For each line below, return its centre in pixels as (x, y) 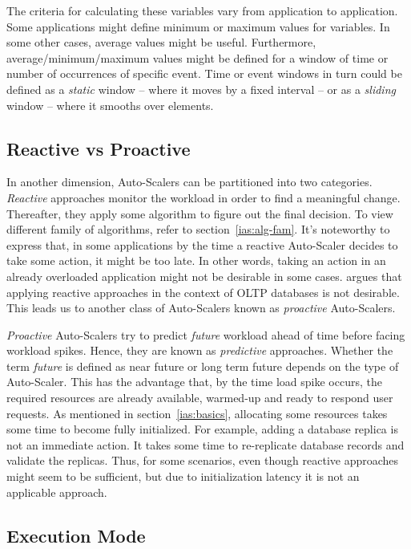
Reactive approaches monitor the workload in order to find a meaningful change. (203, 197)
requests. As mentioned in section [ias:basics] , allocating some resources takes (197, 413)
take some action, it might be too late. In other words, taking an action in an (196, 260)
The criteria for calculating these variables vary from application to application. (202, 10)
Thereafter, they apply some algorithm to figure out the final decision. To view (200, 213)
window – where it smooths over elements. (110, 105)
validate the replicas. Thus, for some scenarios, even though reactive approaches (203, 460)
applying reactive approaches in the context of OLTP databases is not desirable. (203, 292)
